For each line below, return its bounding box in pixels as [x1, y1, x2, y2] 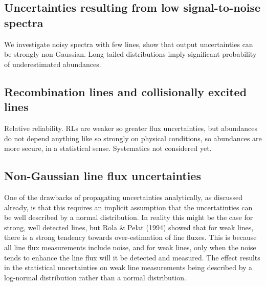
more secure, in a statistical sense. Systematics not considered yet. [4, 143, 212, 153]
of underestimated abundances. [4, 58, 101, 69]
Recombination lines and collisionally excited [4, 83, 247, 99]
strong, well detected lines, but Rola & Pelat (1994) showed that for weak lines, [4, 222, 254, 232]
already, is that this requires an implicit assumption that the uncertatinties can [4, 202, 253, 212]
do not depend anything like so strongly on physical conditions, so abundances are [4, 133, 262, 143]
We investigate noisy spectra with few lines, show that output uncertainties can [4, 38, 253, 49]
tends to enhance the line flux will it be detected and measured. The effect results [4, 252, 260, 262]
